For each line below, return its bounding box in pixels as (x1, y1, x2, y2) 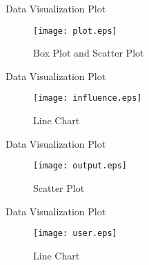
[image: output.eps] (33, 161, 128, 171)
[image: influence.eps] (33, 93, 142, 104)
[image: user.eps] (33, 228, 117, 239)
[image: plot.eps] (33, 26, 117, 36)
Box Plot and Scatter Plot (33, 46, 144, 60)
